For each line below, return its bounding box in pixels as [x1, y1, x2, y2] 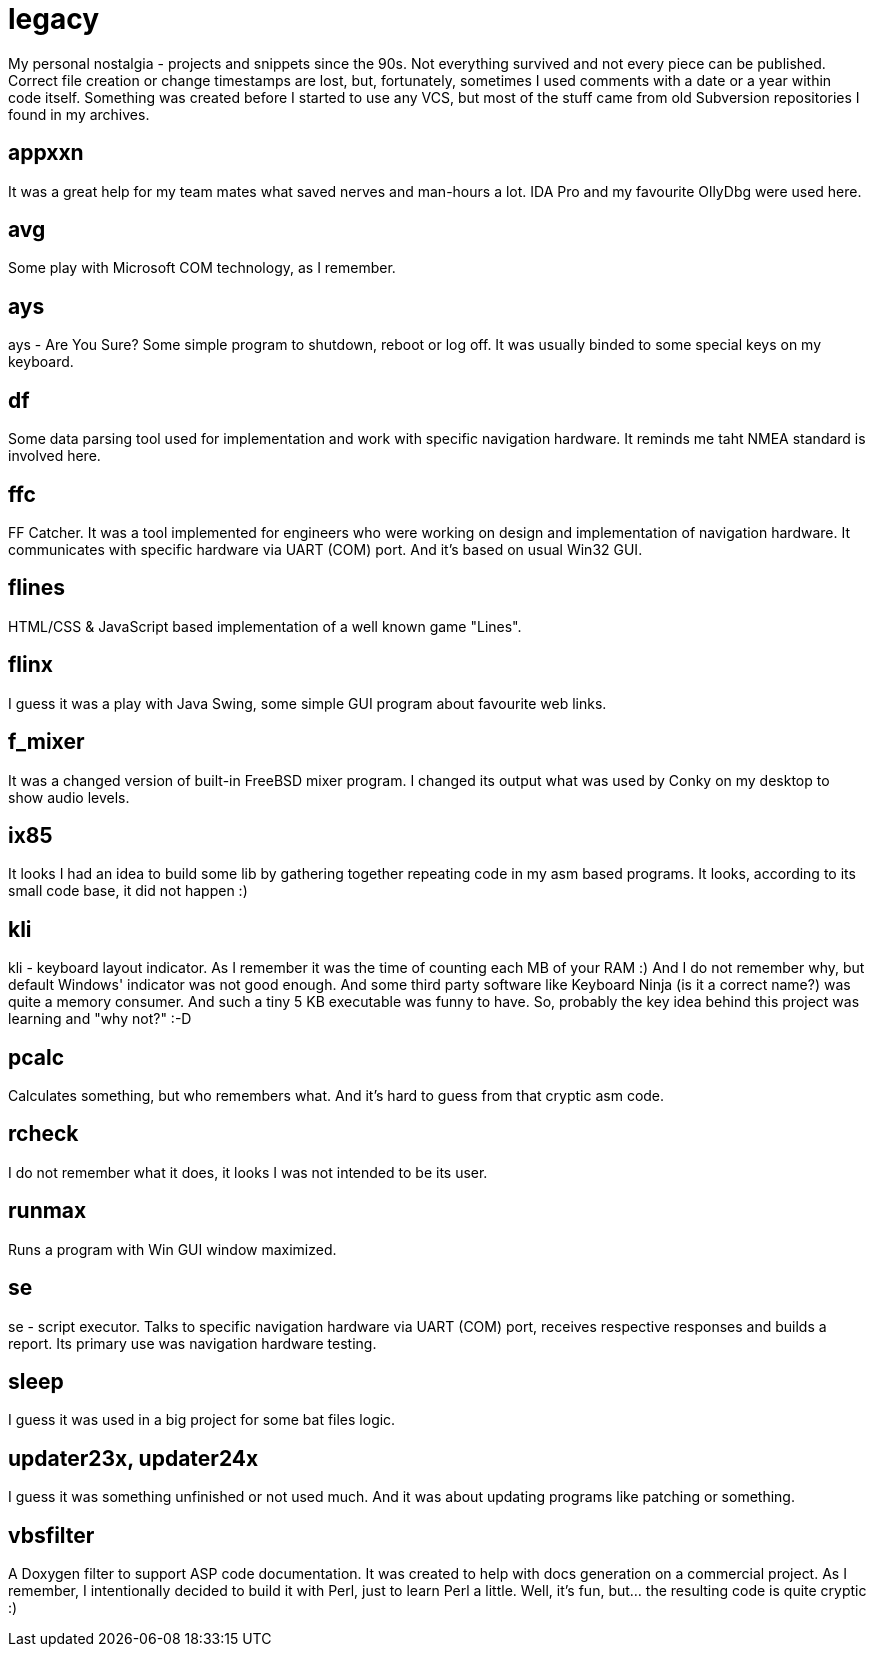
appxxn [8, 140, 84, 166]
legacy [8, 2, 100, 36]
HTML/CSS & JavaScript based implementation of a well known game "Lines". [8, 617, 522, 635]
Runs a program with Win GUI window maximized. [8, 1240, 337, 1258]
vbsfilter [8, 1522, 95, 1548]
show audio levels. [8, 788, 130, 806]
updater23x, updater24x [8, 1445, 259, 1471]
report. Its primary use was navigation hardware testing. [8, 1334, 377, 1352]
